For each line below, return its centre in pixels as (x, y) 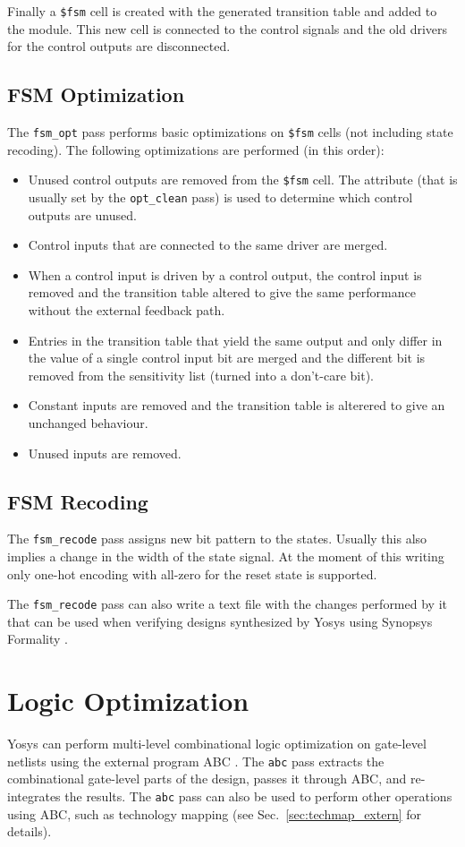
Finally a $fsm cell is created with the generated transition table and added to (222, 11)
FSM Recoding (78, 501)
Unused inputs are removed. (105, 453)
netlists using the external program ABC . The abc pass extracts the (196, 761)
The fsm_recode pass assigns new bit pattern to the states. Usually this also (217, 539)
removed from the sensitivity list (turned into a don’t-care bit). (201, 375)
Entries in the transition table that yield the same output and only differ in (235, 340)
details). (30, 831)
